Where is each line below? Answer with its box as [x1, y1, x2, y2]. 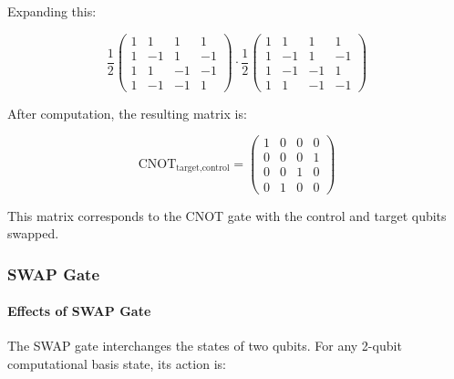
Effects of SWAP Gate [7, 301, 151, 321]
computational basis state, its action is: [7, 353, 226, 373]
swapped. [7, 224, 59, 243]
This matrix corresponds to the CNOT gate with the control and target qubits [7, 205, 447, 225]
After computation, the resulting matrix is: [7, 103, 247, 122]
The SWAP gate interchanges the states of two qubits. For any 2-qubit [7, 336, 402, 355]
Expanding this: [7, 2, 97, 20]
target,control [176, 163, 230, 174]
